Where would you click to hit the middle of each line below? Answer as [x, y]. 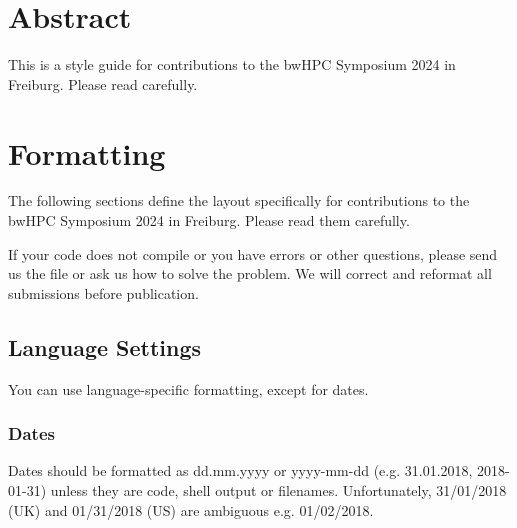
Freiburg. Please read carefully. [103, 83]
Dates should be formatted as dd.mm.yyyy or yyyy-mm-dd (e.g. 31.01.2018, [240, 470]
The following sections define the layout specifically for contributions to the [239, 200]
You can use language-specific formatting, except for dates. [188, 388]
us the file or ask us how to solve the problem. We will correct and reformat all [250, 273]
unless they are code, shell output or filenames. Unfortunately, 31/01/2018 [278, 490]
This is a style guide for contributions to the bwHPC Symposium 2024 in [232, 64]
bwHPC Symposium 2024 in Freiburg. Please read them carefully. [209, 220]
